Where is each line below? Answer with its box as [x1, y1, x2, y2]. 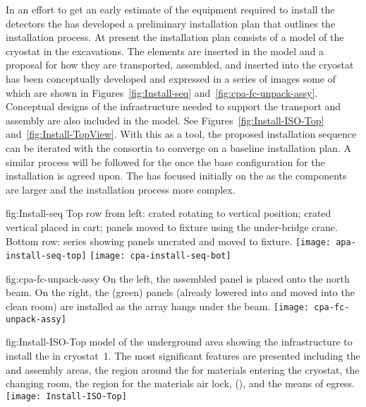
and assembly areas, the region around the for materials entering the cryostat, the [6, 362, 360, 377]
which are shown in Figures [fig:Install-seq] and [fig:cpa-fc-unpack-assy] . [6, 85, 318, 100]
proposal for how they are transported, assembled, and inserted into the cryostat [6, 57, 354, 72]
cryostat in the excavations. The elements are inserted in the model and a [6, 43, 324, 58]
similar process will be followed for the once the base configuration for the [6, 154, 325, 169]
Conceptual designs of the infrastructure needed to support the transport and [6, 99, 341, 114]
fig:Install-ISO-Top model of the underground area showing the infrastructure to [6, 334, 353, 349]
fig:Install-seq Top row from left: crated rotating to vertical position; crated [6, 206, 331, 220]
